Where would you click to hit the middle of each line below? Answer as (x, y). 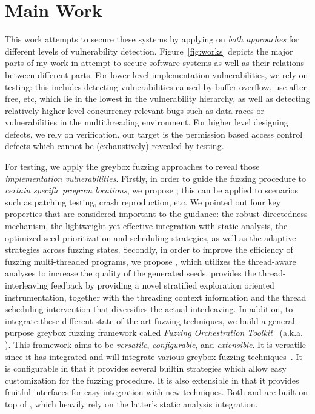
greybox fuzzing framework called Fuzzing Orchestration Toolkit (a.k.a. (170, 332)
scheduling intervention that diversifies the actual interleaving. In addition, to (149, 309)
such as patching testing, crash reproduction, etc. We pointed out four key (143, 202)
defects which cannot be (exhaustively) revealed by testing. (114, 146)
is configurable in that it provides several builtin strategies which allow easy (146, 368)
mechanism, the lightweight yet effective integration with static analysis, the (146, 226)
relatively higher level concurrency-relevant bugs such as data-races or (134, 110)
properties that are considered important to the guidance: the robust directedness (156, 214)
